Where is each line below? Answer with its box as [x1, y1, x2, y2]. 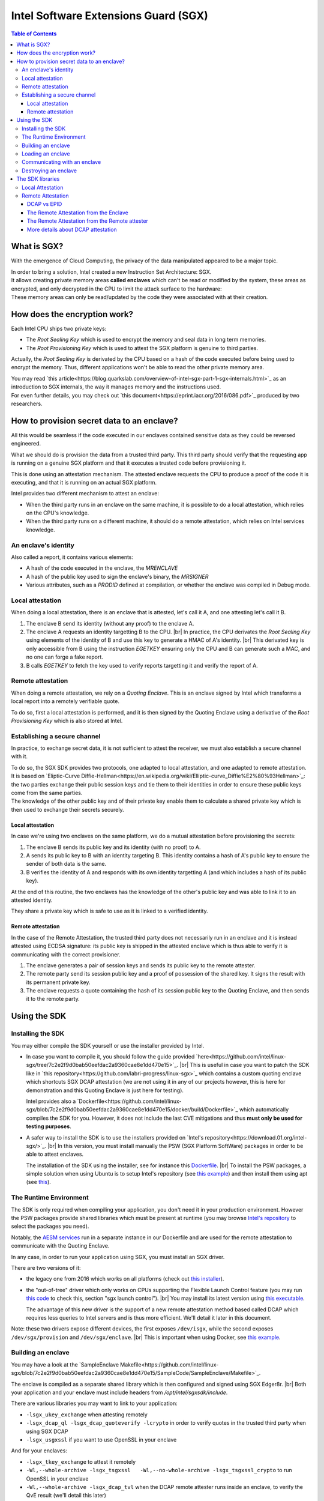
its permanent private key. [26, 979, 91, 986]
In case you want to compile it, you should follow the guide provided [26, 1053, 195, 1060]
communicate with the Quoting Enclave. [11, 1242, 110, 1249]
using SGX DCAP [26, 1428, 68, 1435]
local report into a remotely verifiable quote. [11, 698, 120, 705]
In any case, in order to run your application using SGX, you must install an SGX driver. [11, 1253, 225, 1260]
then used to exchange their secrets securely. [11, 806, 124, 813]
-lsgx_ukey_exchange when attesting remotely [26, 1411, 148, 1418]
